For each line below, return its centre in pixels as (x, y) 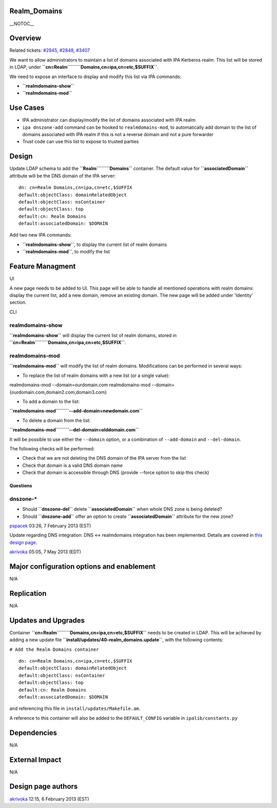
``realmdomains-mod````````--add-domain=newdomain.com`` (76, 411)
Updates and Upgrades (47, 620)
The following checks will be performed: (52, 448)
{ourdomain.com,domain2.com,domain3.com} (58, 392)
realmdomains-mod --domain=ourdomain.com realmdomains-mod (80, 385)
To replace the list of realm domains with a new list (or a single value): (96, 375)
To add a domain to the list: (51, 401)
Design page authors (44, 787)
